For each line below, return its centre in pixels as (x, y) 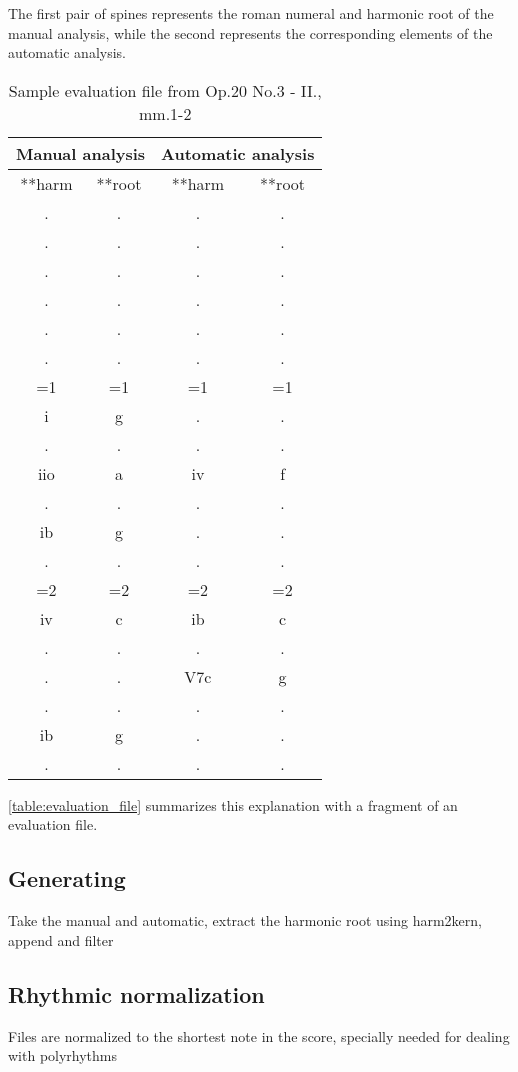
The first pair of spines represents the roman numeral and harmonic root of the (251, 13)
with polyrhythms (63, 1055)
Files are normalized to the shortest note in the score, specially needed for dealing (259, 1035)
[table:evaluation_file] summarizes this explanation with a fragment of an (233, 804)
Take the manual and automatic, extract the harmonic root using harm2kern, (245, 920)
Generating (67, 878)
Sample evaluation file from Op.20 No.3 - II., (165, 90)
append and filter (61, 939)
